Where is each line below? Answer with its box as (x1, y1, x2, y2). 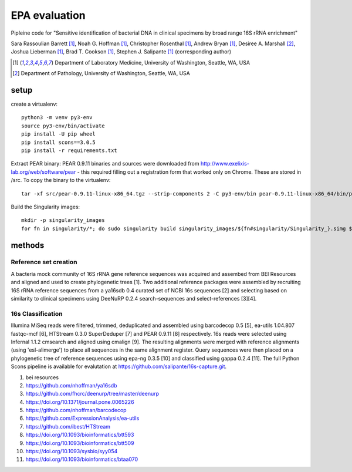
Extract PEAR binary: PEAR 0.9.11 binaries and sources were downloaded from (11, 160, 199, 167)
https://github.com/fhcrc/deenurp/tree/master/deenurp (25, 390, 160, 397)
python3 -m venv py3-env (21, 114, 93, 121)
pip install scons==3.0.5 (21, 139, 96, 146)
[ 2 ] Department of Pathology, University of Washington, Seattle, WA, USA (12, 70, 191, 77)
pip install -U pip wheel (21, 131, 96, 137)
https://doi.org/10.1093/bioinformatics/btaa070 (25, 456, 138, 463)
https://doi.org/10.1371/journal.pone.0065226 (25, 398, 134, 405)
